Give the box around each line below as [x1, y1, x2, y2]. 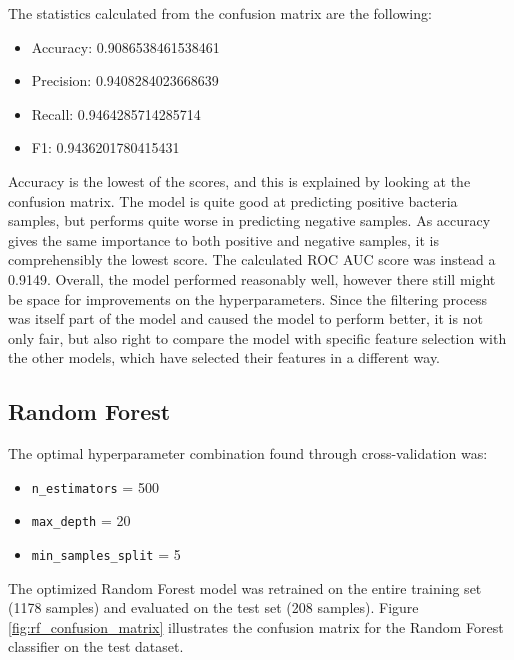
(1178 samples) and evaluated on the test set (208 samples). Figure [8, 597, 419, 618]
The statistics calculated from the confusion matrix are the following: [8, 3, 432, 23]
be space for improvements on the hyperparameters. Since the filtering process [8, 288, 487, 309]
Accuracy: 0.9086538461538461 [31, 36, 220, 57]
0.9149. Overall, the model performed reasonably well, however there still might [8, 268, 496, 289]
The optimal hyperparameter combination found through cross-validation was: [8, 443, 488, 464]
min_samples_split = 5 [31, 544, 181, 565]
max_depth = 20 [31, 510, 131, 531]
